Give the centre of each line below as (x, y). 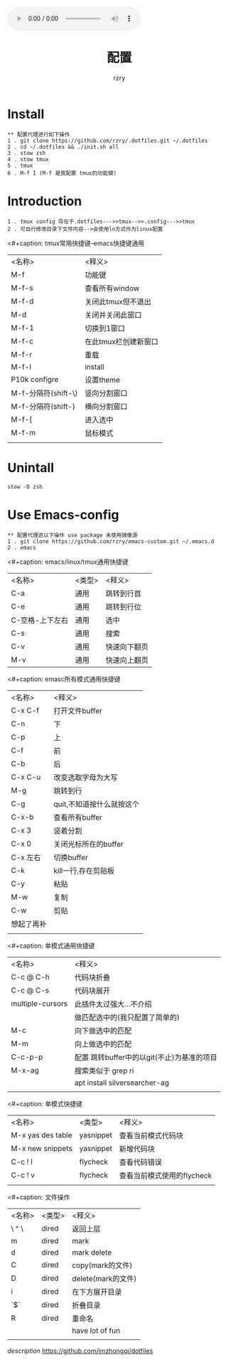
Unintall (31, 467)
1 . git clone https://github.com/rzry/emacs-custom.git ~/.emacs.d (111, 541)
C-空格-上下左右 (40, 620)
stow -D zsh (25, 487)
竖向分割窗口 (106, 393)
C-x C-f (25, 710)
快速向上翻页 (127, 660)
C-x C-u (26, 777)
